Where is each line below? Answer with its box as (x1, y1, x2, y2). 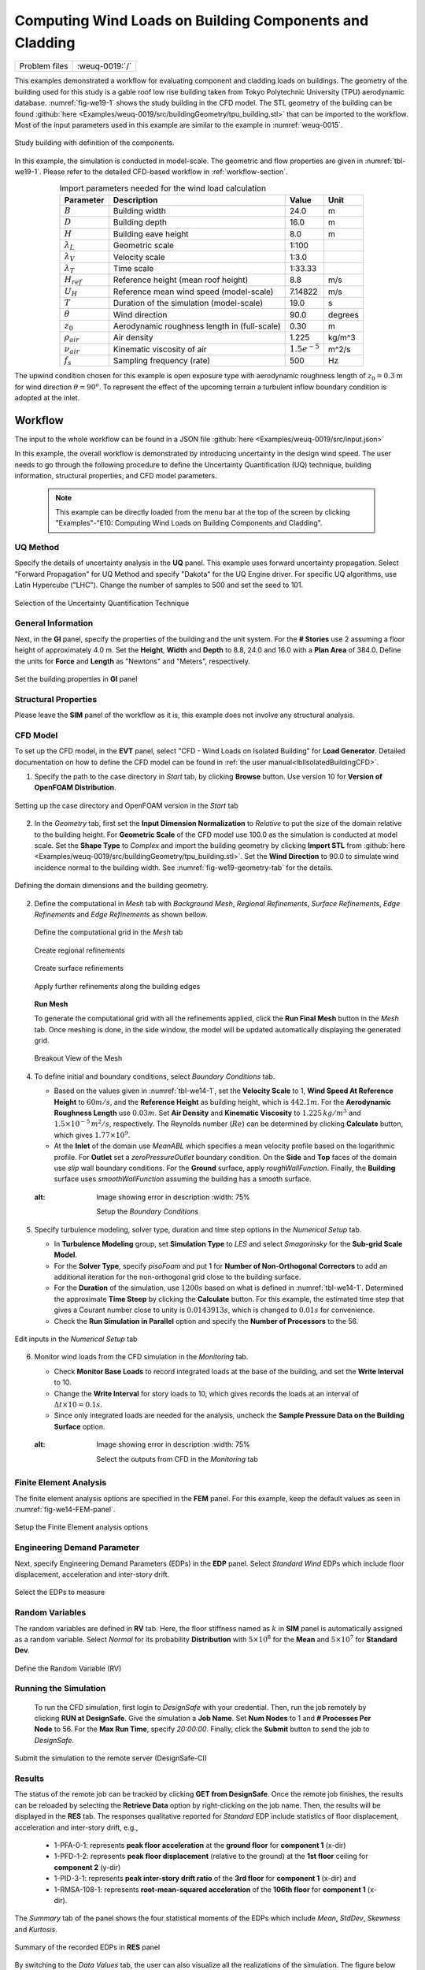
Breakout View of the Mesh (34, 1054, 123, 1063)
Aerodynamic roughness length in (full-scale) (113, 320, 281, 331)
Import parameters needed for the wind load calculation (59, 182, 267, 193)
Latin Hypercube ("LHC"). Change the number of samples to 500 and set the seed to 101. (14, 580, 303, 590)
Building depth (113, 217, 168, 228)
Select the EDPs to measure (14, 1588, 105, 1597)
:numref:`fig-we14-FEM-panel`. (14, 1505, 116, 1515)
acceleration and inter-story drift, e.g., (14, 1823, 139, 1832)
